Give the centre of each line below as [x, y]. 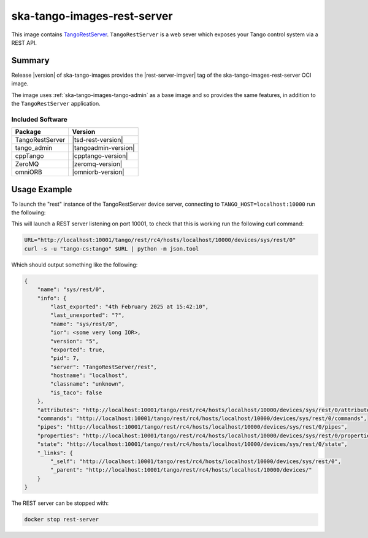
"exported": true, [78, 349]
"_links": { [55, 453]
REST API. [24, 42]
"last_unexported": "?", [87, 315]
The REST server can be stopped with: [60, 503]
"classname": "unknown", [87, 384]
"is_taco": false [76, 392]
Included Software [39, 119]
